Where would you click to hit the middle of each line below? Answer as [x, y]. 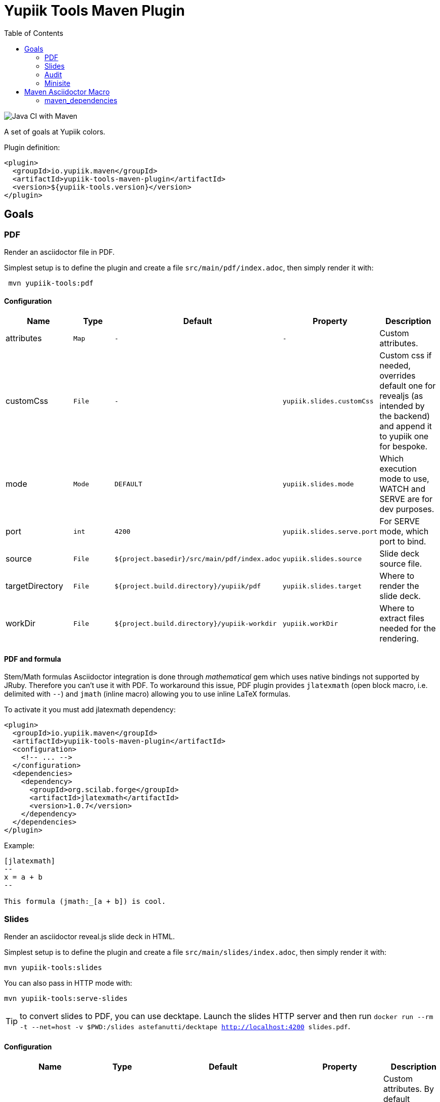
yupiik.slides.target [322, 586]
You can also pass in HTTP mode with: [68, 983]
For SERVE [400, 521]
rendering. [399, 639]
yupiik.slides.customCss [328, 401]
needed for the [408, 629]
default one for [408, 386]
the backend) [405, 416]
